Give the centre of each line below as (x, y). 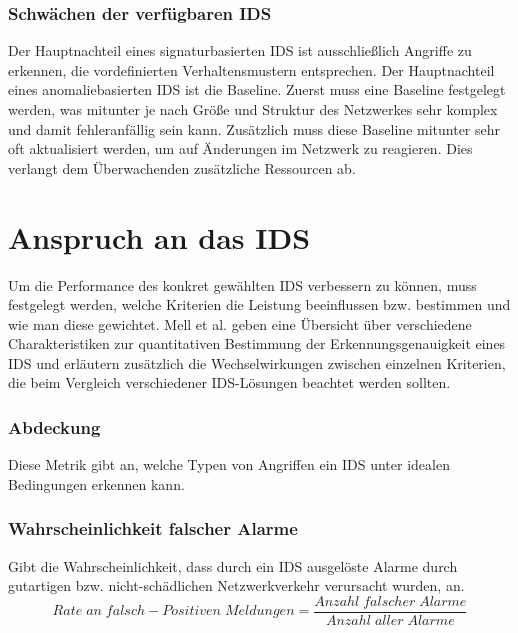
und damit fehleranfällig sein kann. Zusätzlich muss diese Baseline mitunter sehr (254, 128)
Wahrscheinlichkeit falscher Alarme (153, 528)
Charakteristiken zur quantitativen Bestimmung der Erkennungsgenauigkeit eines (257, 343)
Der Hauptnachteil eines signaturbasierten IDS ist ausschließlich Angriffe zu (240, 50)
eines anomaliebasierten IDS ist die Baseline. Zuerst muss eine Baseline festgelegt (257, 89)
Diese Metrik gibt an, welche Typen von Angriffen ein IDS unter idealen (229, 464)
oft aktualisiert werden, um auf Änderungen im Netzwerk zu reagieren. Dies (240, 148)
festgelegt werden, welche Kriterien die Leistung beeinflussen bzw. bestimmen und (259, 304)
